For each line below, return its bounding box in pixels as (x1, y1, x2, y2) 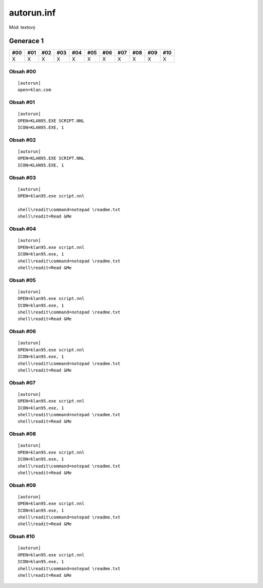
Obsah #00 (9, 68, 37, 75)
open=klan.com (18, 87, 51, 92)
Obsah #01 (9, 99, 35, 106)
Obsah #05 (9, 276, 36, 283)
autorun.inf (9, 7, 56, 18)
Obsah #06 (9, 328, 36, 335)
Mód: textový (9, 24, 36, 30)
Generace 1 (9, 37, 44, 45)
